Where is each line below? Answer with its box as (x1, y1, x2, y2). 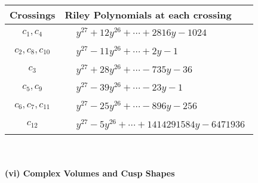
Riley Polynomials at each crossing (64, 8, 232, 21)
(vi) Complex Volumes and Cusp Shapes (5, 167, 175, 179)
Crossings (10, 8, 56, 21)
